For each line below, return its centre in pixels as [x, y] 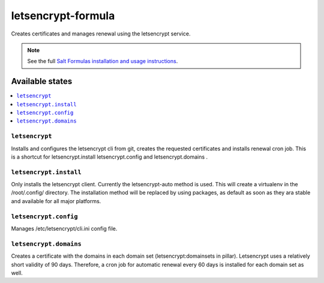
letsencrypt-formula [63, 16]
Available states [42, 81]
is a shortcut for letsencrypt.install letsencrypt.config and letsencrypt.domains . [109, 157]
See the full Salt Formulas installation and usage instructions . [103, 61]
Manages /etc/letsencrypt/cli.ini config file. [64, 229]
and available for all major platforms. [56, 201]
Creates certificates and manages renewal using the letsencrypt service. [101, 34]
